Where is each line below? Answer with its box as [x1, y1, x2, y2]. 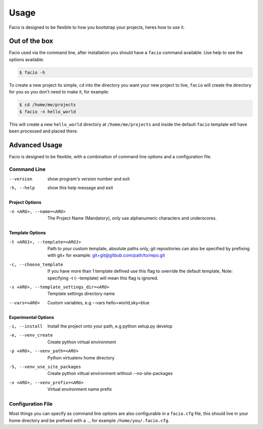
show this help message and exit [47, 185, 113, 191]
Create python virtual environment [47, 339, 116, 345]
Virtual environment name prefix [47, 386, 112, 392]
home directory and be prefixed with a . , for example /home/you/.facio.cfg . [9, 417, 170, 423]
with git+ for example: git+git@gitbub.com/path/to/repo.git [47, 252, 165, 258]
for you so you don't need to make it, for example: [9, 89, 110, 95]
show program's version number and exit [47, 176, 130, 182]
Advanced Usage [9, 141, 63, 149]
